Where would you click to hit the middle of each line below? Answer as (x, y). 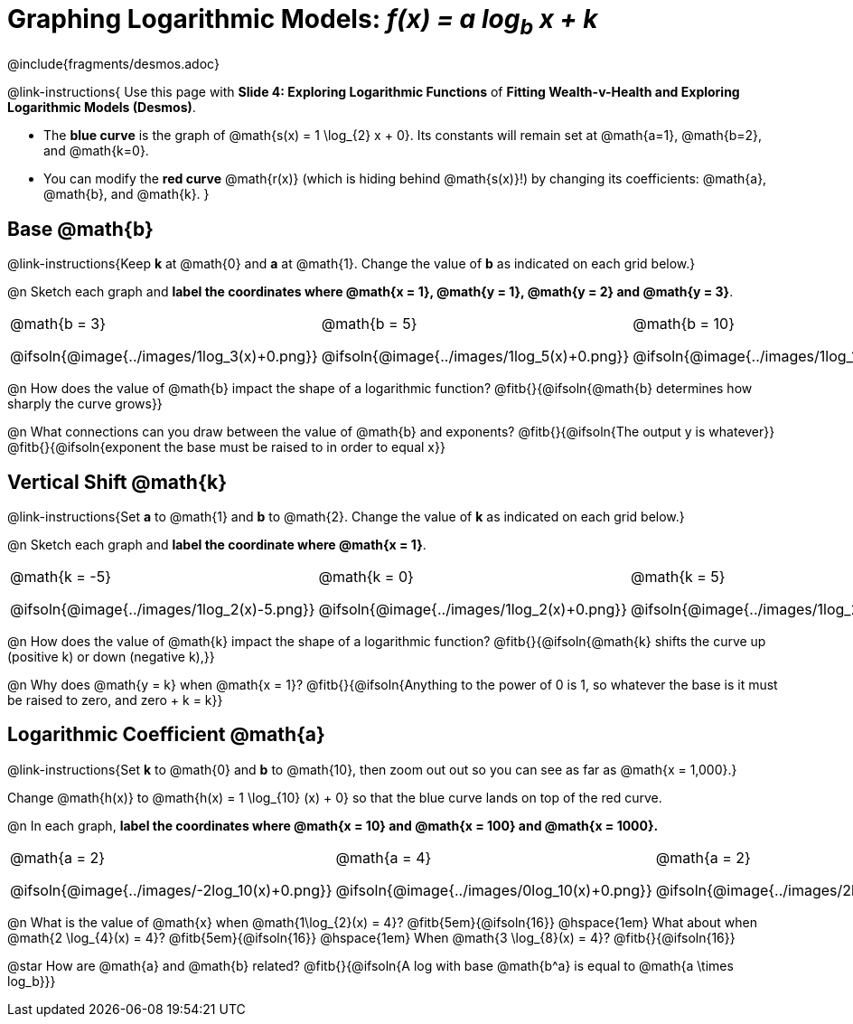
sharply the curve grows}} (85, 404)
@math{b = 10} (684, 324)
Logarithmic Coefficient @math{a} (166, 735)
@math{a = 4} (384, 857)
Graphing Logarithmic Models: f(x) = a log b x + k (303, 22)
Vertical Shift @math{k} (117, 482)
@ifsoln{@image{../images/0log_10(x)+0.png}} (494, 890)
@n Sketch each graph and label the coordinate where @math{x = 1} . (217, 545)
